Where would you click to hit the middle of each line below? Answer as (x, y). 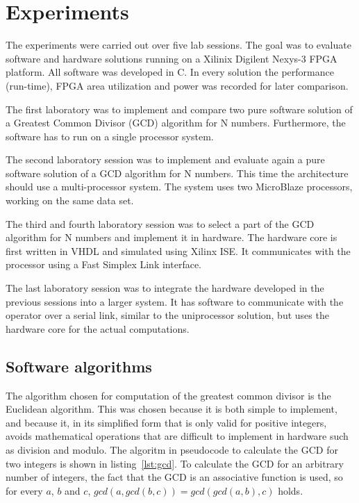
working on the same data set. (70, 200)
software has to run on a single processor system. (110, 136)
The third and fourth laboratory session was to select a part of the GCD (160, 223)
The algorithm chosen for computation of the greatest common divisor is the (168, 395)
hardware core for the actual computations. (98, 328)
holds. (291, 490)
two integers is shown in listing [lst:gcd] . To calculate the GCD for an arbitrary (175, 463)
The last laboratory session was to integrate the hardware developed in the (165, 288)
